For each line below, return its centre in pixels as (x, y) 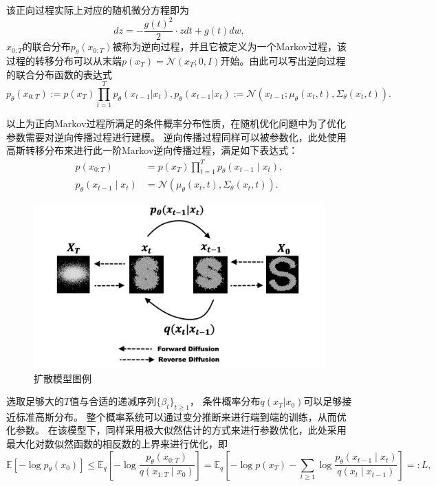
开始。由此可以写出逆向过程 (283, 60)
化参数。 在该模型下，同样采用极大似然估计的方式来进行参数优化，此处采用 (176, 430)
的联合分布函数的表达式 (59, 74)
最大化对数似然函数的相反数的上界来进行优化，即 (117, 444)
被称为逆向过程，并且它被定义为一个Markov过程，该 (229, 46)
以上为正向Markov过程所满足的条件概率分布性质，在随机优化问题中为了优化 (176, 123)
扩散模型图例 (63, 378)
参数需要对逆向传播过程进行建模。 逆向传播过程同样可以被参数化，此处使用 (176, 136)
